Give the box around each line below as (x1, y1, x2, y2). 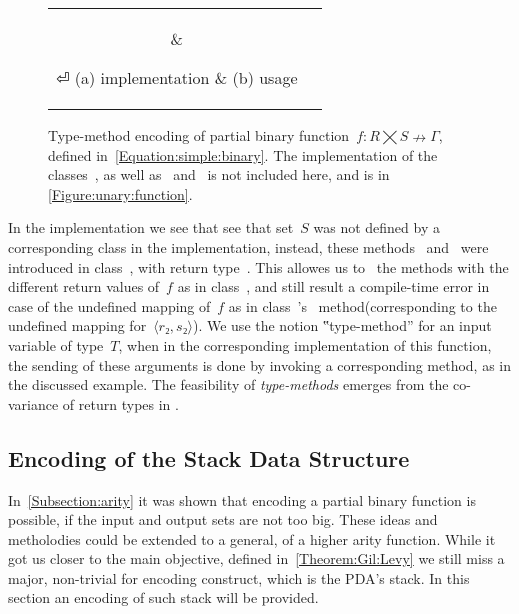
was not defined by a (313, 217, 440, 238)
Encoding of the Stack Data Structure (8, 442, 410, 473)
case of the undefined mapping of (8, 295, 211, 316)
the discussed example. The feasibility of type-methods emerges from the (8, 374, 449, 395)
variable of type (8, 334, 104, 355)
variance (8, 393, 59, 414)
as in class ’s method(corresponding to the (228, 295, 497, 316)
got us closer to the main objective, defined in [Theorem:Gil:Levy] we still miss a (8, 548, 505, 569)
